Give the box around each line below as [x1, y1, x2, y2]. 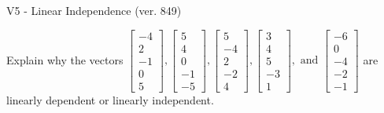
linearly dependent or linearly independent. [6, 91, 214, 108]
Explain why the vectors [6, 51, 124, 67]
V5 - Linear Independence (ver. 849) [6, 2, 182, 18]
